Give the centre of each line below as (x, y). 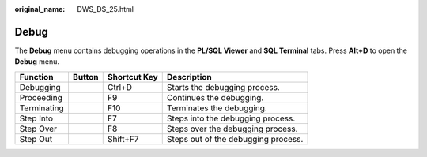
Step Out (36, 139)
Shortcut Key (132, 77)
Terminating (42, 108)
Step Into (36, 118)
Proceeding (41, 97)
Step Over (38, 129)
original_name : (40, 9)
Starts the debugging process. (223, 87)
